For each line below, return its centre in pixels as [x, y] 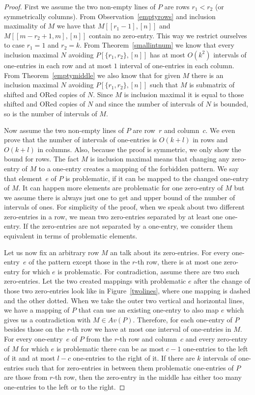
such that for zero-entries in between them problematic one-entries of [130, 367]
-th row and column [147, 339]
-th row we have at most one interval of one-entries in [151, 329]
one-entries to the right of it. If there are [134, 358]
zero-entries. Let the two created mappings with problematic [95, 281]
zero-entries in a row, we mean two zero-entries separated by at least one [113, 216]
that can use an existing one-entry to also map [149, 310]
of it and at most [29, 358]
